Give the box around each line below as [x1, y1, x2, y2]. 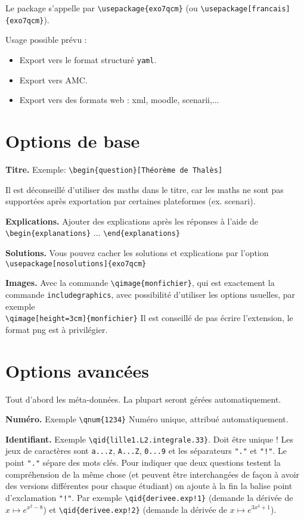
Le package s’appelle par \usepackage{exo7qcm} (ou [5, 2, 198, 14]
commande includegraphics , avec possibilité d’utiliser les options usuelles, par [5, 288, 296, 300]
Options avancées [5, 358, 149, 382]
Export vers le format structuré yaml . [19, 53, 157, 66]
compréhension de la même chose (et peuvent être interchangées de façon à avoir [5, 468, 300, 480]
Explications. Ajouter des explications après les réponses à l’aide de [5, 214, 258, 227]
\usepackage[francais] [200, 5, 290, 13]
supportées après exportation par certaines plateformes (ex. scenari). [5, 195, 256, 207]
